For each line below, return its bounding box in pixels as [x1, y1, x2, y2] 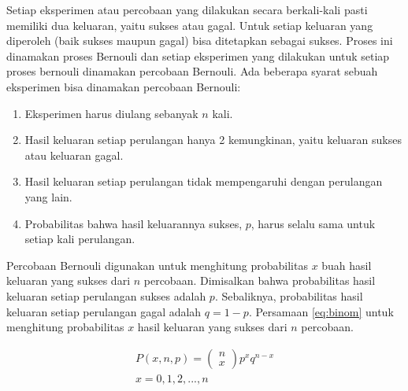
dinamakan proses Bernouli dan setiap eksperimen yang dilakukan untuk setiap [6, 47, 390, 64]
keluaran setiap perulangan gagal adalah [6, 303, 202, 319]
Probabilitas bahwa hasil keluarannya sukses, [24, 215, 243, 231]
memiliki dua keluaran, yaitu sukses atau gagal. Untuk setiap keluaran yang [6, 17, 373, 33]
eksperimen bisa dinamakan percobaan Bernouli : [6, 78, 241, 94]
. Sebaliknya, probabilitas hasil [214, 287, 363, 304]
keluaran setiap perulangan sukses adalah [6, 287, 206, 304]
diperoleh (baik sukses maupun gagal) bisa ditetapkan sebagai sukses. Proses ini [6, 32, 393, 49]
